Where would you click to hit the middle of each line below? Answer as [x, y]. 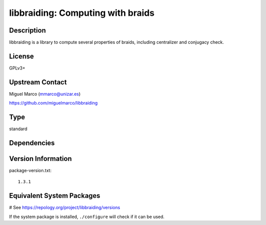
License [21, 56]
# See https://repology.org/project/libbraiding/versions [65, 208]
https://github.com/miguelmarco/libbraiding [53, 103]
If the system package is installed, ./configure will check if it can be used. [87, 217]
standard [18, 129]
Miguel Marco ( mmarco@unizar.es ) [45, 94]
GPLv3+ [17, 68]
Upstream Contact [38, 82]
